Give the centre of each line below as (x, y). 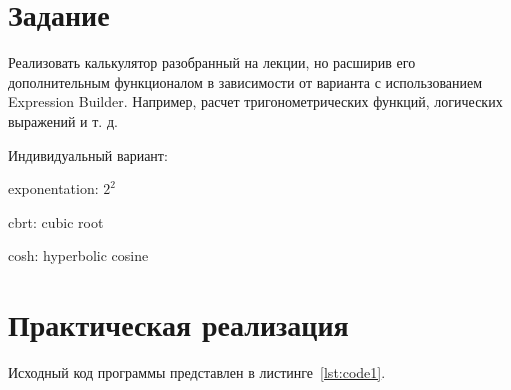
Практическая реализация (178, 324)
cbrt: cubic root (56, 221)
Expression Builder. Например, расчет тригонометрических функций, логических (255, 101)
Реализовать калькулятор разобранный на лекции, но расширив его (212, 62)
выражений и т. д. (63, 120)
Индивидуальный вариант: (88, 154)
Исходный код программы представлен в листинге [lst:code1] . (197, 372)
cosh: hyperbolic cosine (78, 255)
